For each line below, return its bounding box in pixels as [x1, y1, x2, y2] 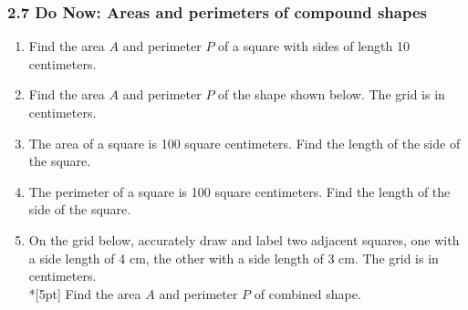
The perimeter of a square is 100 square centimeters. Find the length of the [28, 181, 451, 201]
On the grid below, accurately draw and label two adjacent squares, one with [28, 230, 460, 249]
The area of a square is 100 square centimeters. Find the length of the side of [28, 133, 461, 152]
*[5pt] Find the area [28, 284, 141, 303]
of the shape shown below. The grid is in [218, 85, 445, 104]
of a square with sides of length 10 [218, 36, 410, 56]
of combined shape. [254, 284, 361, 303]
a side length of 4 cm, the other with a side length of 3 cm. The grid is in [28, 248, 439, 267]
